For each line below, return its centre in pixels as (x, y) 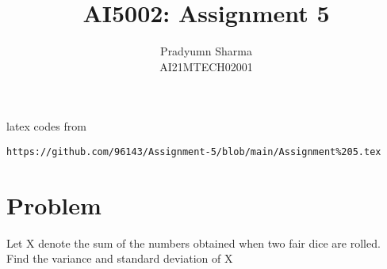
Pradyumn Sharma (206, 51)
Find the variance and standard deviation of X (120, 258)
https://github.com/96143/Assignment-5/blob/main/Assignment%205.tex (194, 152)
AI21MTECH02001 (206, 66)
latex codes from (46, 126)
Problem (54, 205)
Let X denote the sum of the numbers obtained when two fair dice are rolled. (193, 242)
